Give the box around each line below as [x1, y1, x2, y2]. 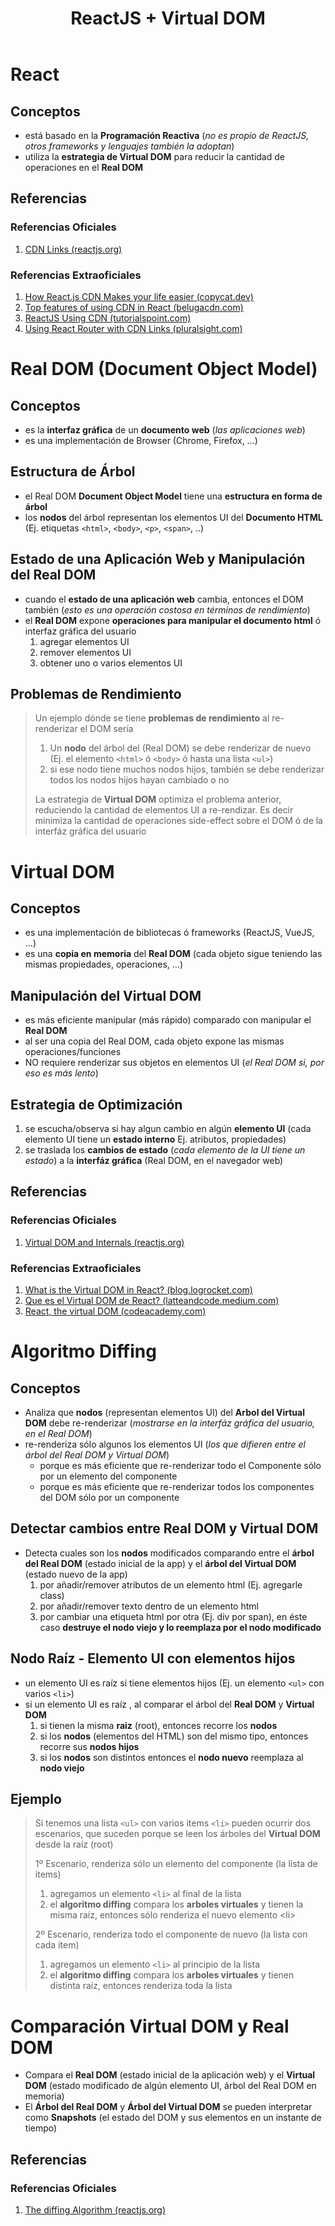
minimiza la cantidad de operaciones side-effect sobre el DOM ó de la [34, 815, 323, 827]
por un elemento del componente [39, 1470, 178, 1482]
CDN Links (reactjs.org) [24, 243, 123, 255]
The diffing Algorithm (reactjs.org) [24, 2204, 167, 2216]
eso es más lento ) [24, 1067, 99, 1079]
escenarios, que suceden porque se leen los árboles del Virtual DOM [34, 1828, 321, 1840]
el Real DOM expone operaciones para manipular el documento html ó [24, 614, 322, 626]
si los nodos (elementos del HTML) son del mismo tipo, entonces [39, 1730, 309, 1742]
